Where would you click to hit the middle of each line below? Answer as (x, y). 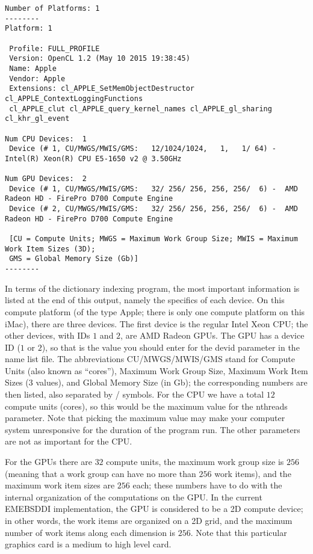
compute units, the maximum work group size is (195, 462)
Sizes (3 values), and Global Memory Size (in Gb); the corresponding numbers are (156, 382)
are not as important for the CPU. (69, 441)
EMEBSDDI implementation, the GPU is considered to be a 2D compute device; (154, 509)
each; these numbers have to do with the (207, 485)
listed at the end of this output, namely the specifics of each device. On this (145, 300)
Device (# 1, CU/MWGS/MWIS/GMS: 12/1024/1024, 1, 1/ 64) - (143, 149)
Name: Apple (33, 68)
